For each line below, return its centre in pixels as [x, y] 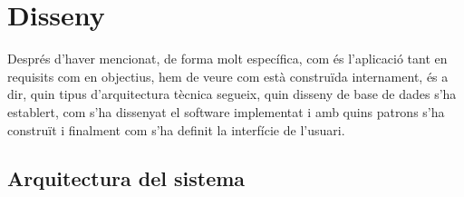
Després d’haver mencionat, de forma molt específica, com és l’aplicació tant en [227, 59]
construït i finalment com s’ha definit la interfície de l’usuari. [176, 129]
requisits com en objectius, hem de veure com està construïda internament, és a [228, 76]
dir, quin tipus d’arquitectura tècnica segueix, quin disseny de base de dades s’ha [232, 94]
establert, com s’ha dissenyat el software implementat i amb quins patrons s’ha [226, 111]
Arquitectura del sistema [126, 178]
